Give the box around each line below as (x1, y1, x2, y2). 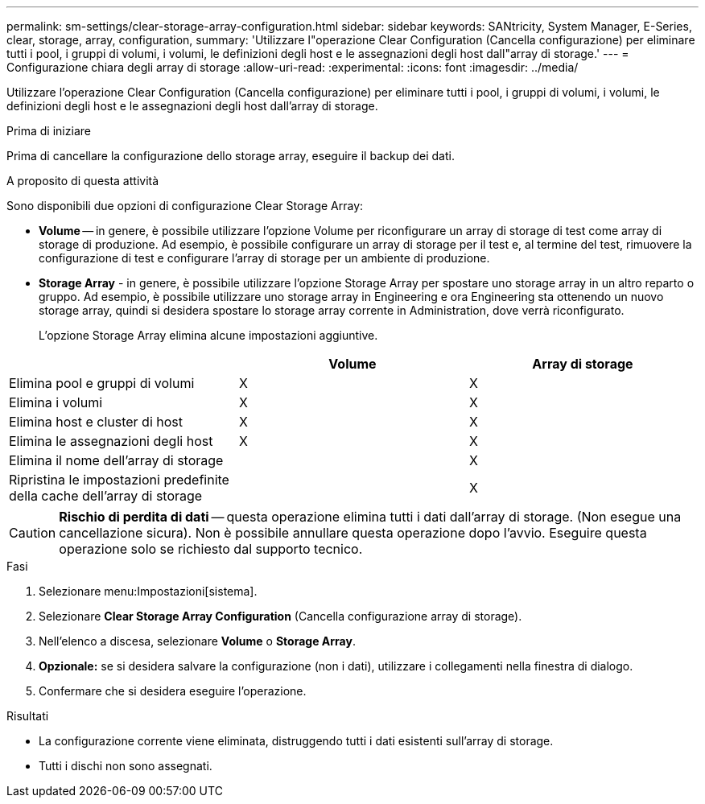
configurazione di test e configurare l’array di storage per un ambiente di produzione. (39, 251, 490, 265)
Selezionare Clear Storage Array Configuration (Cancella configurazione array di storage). (39, 609, 522, 623)
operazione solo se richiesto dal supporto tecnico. (59, 541, 363, 557)
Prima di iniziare (6, 124, 91, 138)
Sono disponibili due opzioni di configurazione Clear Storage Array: (6, 199, 364, 212)
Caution (9, 525, 56, 541)
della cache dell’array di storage (9, 488, 203, 504)
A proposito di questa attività (6, 174, 159, 188)
